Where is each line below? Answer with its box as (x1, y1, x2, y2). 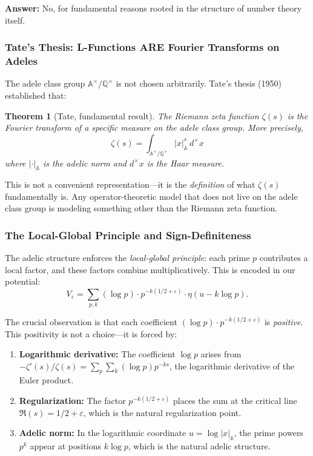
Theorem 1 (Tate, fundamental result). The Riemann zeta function (5, 109, 259, 122)
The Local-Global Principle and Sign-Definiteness (5, 228, 251, 242)
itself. (5, 13, 25, 26)
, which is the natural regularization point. (83, 406, 242, 418)
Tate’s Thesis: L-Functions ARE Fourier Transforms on (5, 39, 280, 55)
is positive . (264, 315, 303, 328)
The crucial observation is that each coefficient (5, 315, 177, 328)
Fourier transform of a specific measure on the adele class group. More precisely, (5, 121, 304, 134)
